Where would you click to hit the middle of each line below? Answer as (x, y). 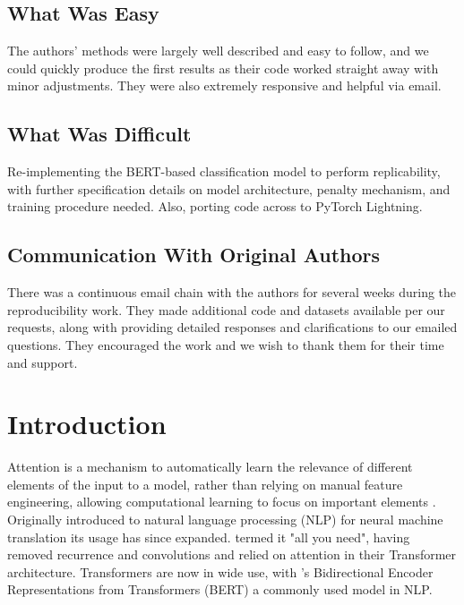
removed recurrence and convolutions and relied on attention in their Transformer (232, 554)
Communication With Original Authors (194, 255)
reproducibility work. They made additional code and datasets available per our (226, 309)
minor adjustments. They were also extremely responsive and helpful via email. (224, 85)
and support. (43, 362)
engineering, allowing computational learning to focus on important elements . (222, 502)
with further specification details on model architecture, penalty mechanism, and (229, 188)
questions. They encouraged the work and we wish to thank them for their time (226, 344)
